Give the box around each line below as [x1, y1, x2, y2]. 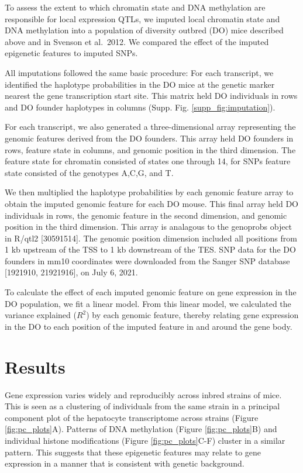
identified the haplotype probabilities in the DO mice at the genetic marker [5, 78, 275, 90]
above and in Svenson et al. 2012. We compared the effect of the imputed [5, 35, 269, 47]
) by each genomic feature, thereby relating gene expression [86, 309, 299, 321]
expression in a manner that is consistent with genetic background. [5, 457, 245, 469]
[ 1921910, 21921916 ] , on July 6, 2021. [5, 266, 138, 278]
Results [5, 354, 66, 378]
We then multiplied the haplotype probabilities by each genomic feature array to [5, 186, 294, 198]
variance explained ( [5, 309, 77, 321]
